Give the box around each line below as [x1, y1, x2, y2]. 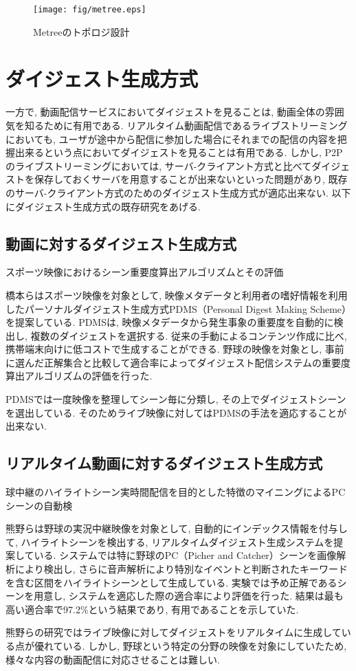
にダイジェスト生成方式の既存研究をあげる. [5, 199, 201, 213]
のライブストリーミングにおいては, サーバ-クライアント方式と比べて [5, 158, 312, 173]
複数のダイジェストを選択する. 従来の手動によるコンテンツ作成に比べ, [30, 328, 347, 342]
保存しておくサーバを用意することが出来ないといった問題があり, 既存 [34, 172, 348, 186]
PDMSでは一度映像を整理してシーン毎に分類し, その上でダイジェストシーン [5, 392, 346, 406]
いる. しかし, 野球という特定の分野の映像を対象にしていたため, [63, 639, 347, 652]
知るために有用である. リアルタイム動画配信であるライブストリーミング [24, 118, 348, 132]
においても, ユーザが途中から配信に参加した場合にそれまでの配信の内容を [5, 131, 337, 146]
